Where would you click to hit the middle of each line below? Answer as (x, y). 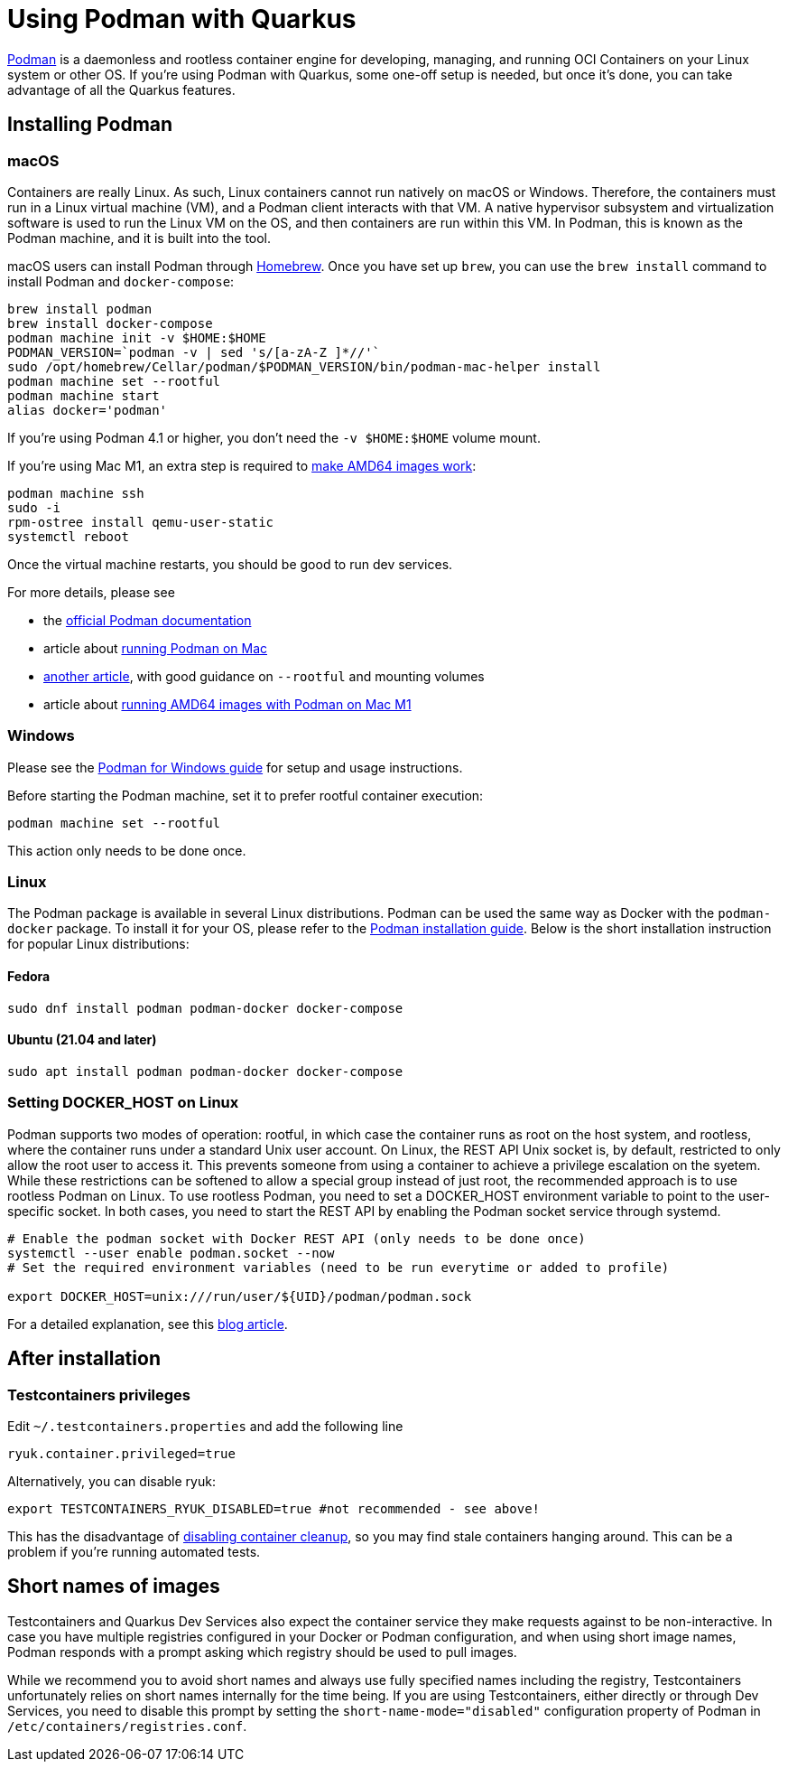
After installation (84, 1359)
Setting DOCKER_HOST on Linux (123, 1103)
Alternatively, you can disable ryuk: (111, 1481)
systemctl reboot (68, 536)
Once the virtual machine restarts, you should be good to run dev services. (230, 564)
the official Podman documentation (148, 620)
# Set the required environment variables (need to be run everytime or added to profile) (338, 1267)
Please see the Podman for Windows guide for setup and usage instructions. (235, 767)
